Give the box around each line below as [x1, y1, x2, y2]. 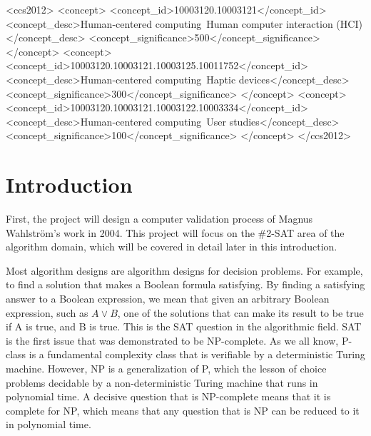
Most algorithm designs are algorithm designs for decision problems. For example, [6, 263, 363, 278]
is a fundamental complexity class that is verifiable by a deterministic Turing [29, 347, 365, 362]
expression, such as [6, 305, 88, 320]
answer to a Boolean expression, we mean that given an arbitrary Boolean [6, 291, 330, 306]
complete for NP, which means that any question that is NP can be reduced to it [6, 402, 360, 417]
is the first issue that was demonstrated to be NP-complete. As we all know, [6, 333, 339, 348]
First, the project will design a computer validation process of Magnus [6, 211, 313, 226]
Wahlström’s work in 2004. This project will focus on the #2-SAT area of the [6, 225, 345, 240]
